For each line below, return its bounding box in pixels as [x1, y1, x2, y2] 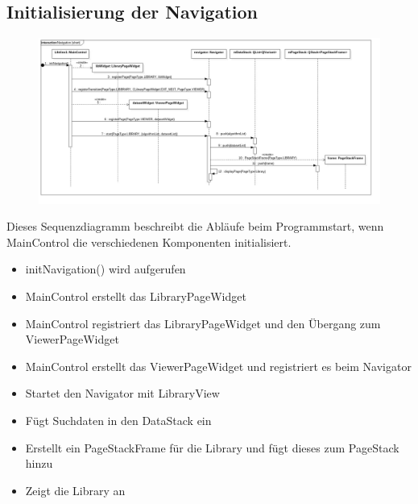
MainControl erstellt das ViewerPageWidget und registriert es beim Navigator [25, 357, 412, 374]
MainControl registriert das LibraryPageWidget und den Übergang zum [25, 314, 381, 331]
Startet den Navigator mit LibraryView [25, 385, 220, 402]
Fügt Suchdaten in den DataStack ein [25, 411, 212, 428]
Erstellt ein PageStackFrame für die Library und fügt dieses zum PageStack [25, 439, 399, 456]
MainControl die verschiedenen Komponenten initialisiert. [6, 233, 292, 250]
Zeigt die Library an [25, 481, 126, 498]
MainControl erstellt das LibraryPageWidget [25, 287, 246, 304]
